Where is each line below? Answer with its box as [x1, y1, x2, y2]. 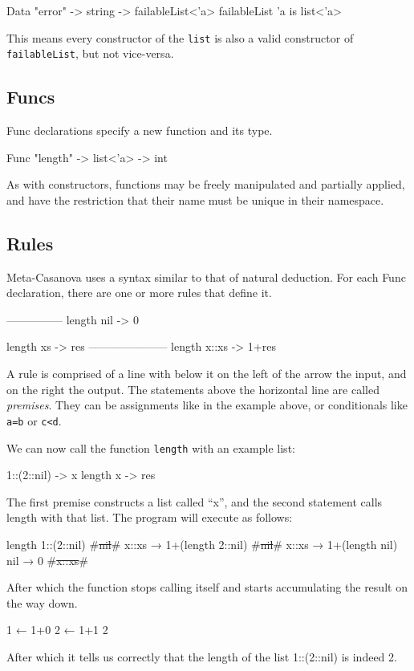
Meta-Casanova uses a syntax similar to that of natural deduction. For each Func [6, 268, 406, 285]
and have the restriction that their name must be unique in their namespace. [6, 191, 384, 208]
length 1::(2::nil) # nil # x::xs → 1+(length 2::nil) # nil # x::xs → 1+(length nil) [6, 535, 398, 552]
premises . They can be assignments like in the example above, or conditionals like [6, 396, 408, 413]
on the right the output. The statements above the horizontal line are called [6, 380, 379, 397]
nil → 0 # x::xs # [6, 551, 88, 568]
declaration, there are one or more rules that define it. [6, 284, 272, 301]
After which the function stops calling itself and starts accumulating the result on [6, 579, 408, 596]
